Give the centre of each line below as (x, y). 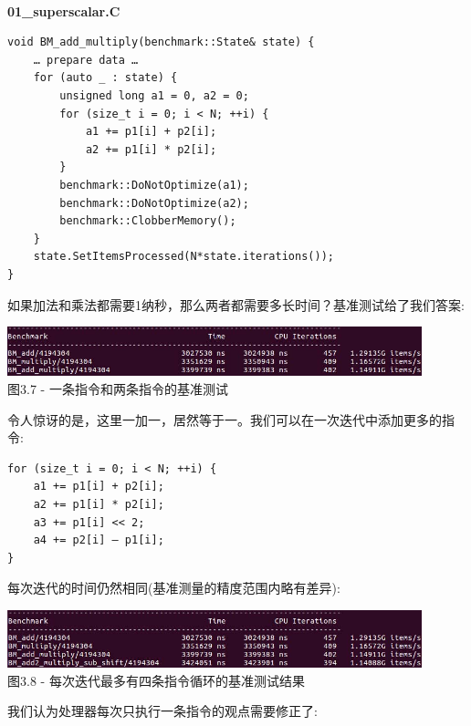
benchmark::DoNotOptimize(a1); (154, 185)
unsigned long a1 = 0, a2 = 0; (154, 95)
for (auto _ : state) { (105, 78)
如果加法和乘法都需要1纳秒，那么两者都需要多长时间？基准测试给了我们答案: (236, 304)
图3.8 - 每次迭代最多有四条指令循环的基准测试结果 (156, 680)
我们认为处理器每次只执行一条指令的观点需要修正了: (162, 711)
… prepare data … (86, 60)
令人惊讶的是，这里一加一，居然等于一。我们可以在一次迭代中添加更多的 (225, 419)
